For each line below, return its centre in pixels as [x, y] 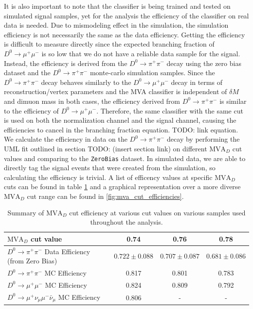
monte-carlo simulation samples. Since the [152, 73]
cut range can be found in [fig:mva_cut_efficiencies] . [105, 196]
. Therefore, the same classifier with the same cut [170, 110]
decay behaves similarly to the [86, 82]
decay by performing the [203, 139]
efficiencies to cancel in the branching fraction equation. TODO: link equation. [121, 129]
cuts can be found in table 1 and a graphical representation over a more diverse [122, 187]
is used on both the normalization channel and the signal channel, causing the [120, 120]
